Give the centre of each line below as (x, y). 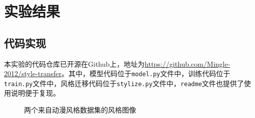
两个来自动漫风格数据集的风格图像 (80, 110)
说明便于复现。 (35, 93)
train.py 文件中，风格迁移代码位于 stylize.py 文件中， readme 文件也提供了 (124, 83)
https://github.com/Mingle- (187, 63)
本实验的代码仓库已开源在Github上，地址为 (74, 63)
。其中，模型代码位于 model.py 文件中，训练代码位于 (146, 73)
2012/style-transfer (33, 73)
